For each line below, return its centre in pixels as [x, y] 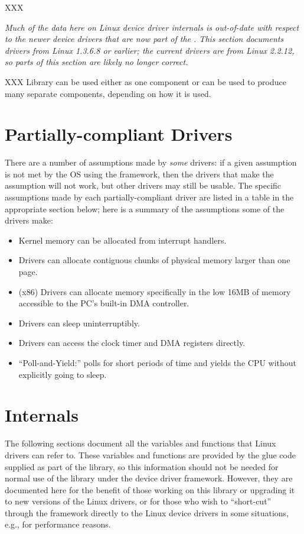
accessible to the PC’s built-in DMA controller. [104, 303]
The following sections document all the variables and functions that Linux [140, 443]
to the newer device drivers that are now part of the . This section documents [144, 39]
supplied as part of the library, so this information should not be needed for [142, 466]
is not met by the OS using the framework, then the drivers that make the [139, 174]
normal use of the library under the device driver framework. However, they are [149, 478]
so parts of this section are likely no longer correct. [97, 62]
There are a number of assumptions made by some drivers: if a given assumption [151, 162]
